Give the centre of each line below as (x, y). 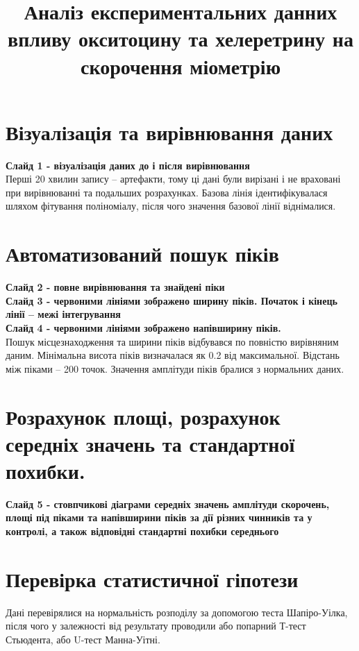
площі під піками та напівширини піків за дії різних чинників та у (159, 517)
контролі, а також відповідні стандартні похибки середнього (142, 531)
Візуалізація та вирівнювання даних (169, 132)
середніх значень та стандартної (150, 443)
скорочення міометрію (181, 66)
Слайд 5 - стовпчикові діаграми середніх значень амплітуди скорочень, (168, 504)
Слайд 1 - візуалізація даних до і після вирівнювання (128, 165)
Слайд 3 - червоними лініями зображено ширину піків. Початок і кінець (172, 300)
